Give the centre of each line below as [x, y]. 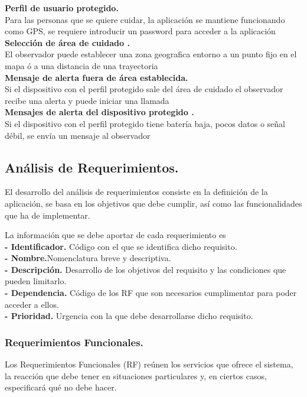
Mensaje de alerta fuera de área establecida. [97, 77]
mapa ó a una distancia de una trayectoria [81, 65]
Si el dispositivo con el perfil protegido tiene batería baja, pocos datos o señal [145, 123]
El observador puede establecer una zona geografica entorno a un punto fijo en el [151, 54]
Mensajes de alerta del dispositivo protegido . [99, 112]
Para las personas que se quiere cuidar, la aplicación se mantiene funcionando [145, 19]
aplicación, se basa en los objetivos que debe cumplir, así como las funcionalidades [153, 203]
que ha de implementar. [48, 215]
